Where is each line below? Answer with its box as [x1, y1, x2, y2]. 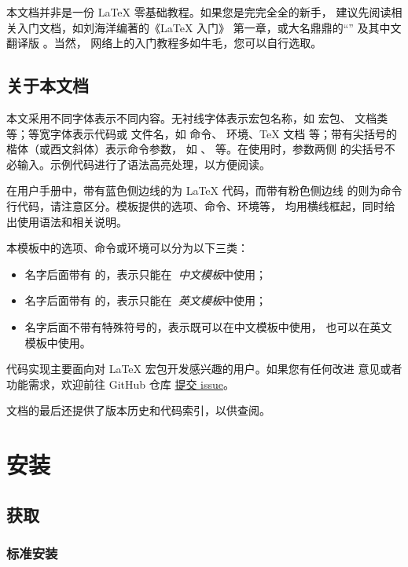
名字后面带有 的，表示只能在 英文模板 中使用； [24, 292, 267, 309]
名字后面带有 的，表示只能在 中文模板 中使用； [24, 265, 267, 282]
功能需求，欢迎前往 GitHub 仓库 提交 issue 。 [6, 375, 234, 392]
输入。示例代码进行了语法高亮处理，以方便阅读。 [17, 155, 270, 172]
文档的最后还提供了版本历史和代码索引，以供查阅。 [6, 402, 270, 419]
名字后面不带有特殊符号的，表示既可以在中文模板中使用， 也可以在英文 [24, 318, 392, 335]
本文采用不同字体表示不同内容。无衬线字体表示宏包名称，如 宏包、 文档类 [6, 109, 388, 126]
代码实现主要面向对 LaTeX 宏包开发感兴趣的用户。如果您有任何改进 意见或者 [6, 360, 402, 377]
